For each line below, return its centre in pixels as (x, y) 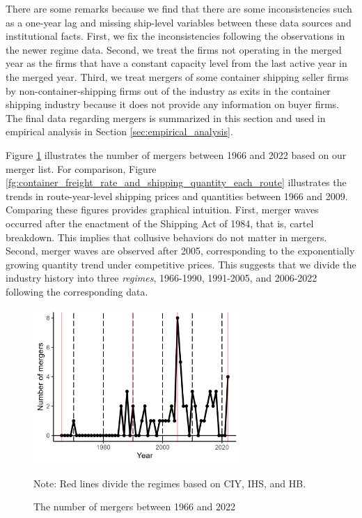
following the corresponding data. (77, 291)
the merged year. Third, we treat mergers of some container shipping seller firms (177, 76)
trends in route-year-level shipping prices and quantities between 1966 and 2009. (177, 196)
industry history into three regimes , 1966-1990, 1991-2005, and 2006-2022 (162, 278)
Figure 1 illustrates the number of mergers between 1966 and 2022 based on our (176, 154)
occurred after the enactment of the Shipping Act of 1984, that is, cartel (160, 223)
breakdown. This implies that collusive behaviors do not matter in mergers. (166, 237)
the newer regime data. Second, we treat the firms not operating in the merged (174, 49)
